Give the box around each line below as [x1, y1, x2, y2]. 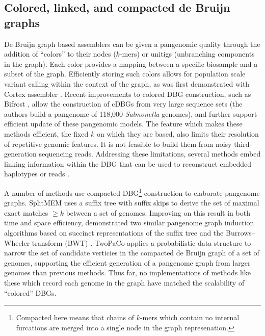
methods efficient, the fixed [4, 128, 89, 139]
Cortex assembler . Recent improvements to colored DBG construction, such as [4, 88, 251, 99]
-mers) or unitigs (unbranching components [119, 48, 255, 59]
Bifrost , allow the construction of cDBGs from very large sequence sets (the [4, 98, 243, 109]
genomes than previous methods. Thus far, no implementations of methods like [4, 267, 251, 278]
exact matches [4, 207, 48, 218]
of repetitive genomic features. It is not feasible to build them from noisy [4, 138, 232, 149]
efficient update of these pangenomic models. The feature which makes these [4, 118, 243, 129]
